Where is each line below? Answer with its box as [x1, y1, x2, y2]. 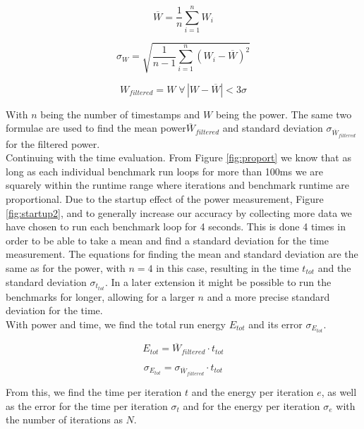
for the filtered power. [6, 136, 100, 151]
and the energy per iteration [191, 385, 314, 399]
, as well [321, 385, 357, 399]
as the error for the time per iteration [6, 398, 168, 413]
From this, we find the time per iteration [6, 385, 182, 399]
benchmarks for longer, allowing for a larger [6, 289, 195, 304]
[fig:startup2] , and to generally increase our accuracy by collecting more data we [6, 205, 352, 220]
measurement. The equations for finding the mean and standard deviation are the [6, 247, 358, 261]
